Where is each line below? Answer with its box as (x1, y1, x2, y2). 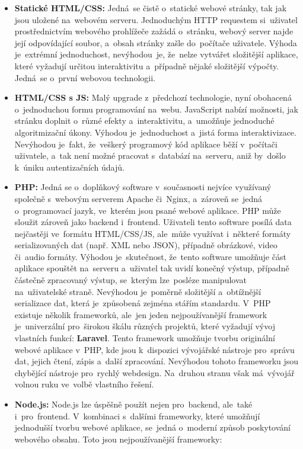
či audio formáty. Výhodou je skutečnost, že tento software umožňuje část (14, 250, 286, 262)
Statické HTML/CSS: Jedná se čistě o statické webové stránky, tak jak (14, 2, 287, 14)
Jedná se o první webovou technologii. (14, 71, 155, 84)
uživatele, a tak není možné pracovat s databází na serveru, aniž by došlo (14, 149, 286, 162)
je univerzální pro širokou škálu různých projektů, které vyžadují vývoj (14, 320, 275, 332)
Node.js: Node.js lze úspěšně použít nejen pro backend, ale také (14, 398, 253, 410)
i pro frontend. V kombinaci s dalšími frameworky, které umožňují (14, 409, 260, 422)
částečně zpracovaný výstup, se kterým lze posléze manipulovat (14, 274, 247, 286)
